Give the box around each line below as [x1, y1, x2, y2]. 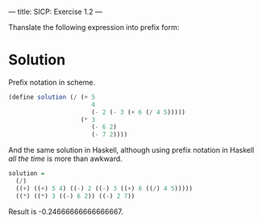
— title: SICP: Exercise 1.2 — [8, 7, 102, 16]
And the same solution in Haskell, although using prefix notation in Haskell [8, 145, 255, 155]
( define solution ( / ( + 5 [8, 93, 95, 101]
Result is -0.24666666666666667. [8, 206, 123, 217]
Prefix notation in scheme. [8, 77, 95, 87]
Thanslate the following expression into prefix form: [8, 23, 180, 32]
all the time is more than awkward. [8, 154, 123, 164]
